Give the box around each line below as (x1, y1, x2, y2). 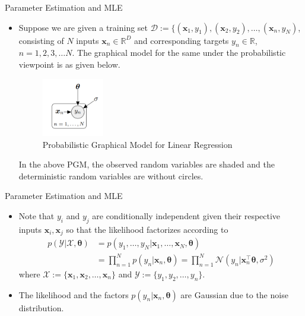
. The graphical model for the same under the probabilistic (72, 46, 286, 59)
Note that (18, 209, 55, 222)
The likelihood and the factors (18, 288, 129, 301)
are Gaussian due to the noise (180, 288, 288, 301)
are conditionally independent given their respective (92, 209, 281, 222)
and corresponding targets (134, 34, 229, 46)
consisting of (18, 34, 64, 46)
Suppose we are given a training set (18, 21, 148, 33)
